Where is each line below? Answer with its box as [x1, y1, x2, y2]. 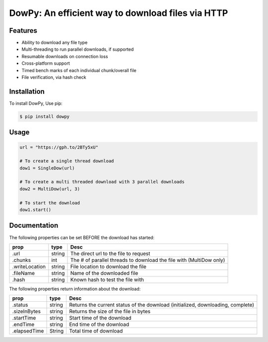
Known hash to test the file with [70, 276, 144, 283]
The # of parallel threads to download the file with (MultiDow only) [70, 256, 225, 263]
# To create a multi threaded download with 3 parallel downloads [19, 179, 185, 185]
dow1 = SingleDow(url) [19, 165, 75, 171]
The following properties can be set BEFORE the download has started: [9, 234, 155, 241]
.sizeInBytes [12, 308, 41, 315]
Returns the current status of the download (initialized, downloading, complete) [69, 301, 254, 308]
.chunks [12, 256, 31, 263]
